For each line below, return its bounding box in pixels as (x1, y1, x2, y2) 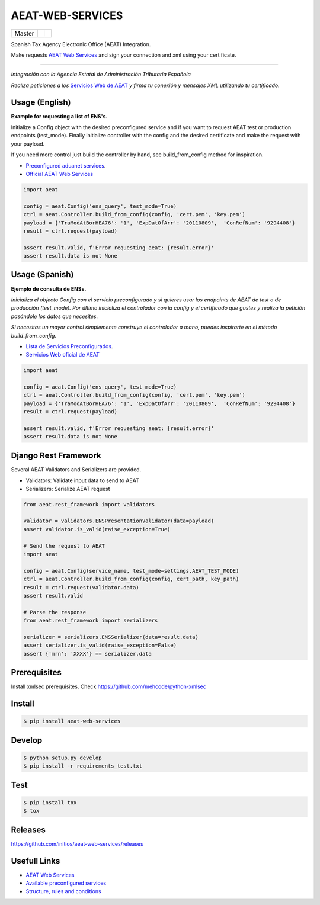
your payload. (11, 140, 45, 147)
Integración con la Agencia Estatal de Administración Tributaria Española (11, 71, 191, 78)
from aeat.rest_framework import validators (23, 501, 155, 508)
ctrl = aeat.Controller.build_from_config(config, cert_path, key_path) (23, 576, 239, 583)
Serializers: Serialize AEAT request (25, 485, 110, 492)
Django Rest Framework (11, 450, 101, 460)
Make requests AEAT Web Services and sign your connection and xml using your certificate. (11, 51, 236, 59)
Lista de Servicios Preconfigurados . (25, 342, 113, 349)
